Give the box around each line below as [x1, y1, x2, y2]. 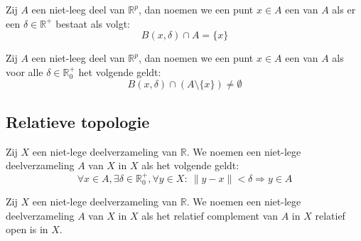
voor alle [6, 64, 43, 79]
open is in [6, 222, 48, 237]
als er [332, 2, 356, 16]
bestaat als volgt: [55, 16, 130, 31]
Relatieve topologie [6, 110, 150, 132]
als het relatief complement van [141, 208, 279, 223]
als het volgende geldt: [141, 158, 239, 173]
